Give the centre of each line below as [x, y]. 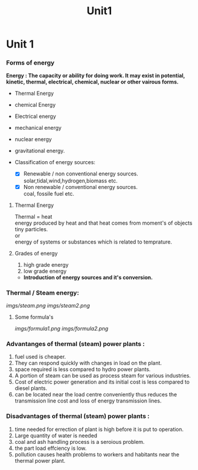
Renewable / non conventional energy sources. [81, 174]
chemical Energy [35, 105]
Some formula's [34, 317]
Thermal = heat [33, 216]
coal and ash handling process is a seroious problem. [79, 442]
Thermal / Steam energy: [43, 293]
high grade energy [46, 264]
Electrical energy [35, 116]
